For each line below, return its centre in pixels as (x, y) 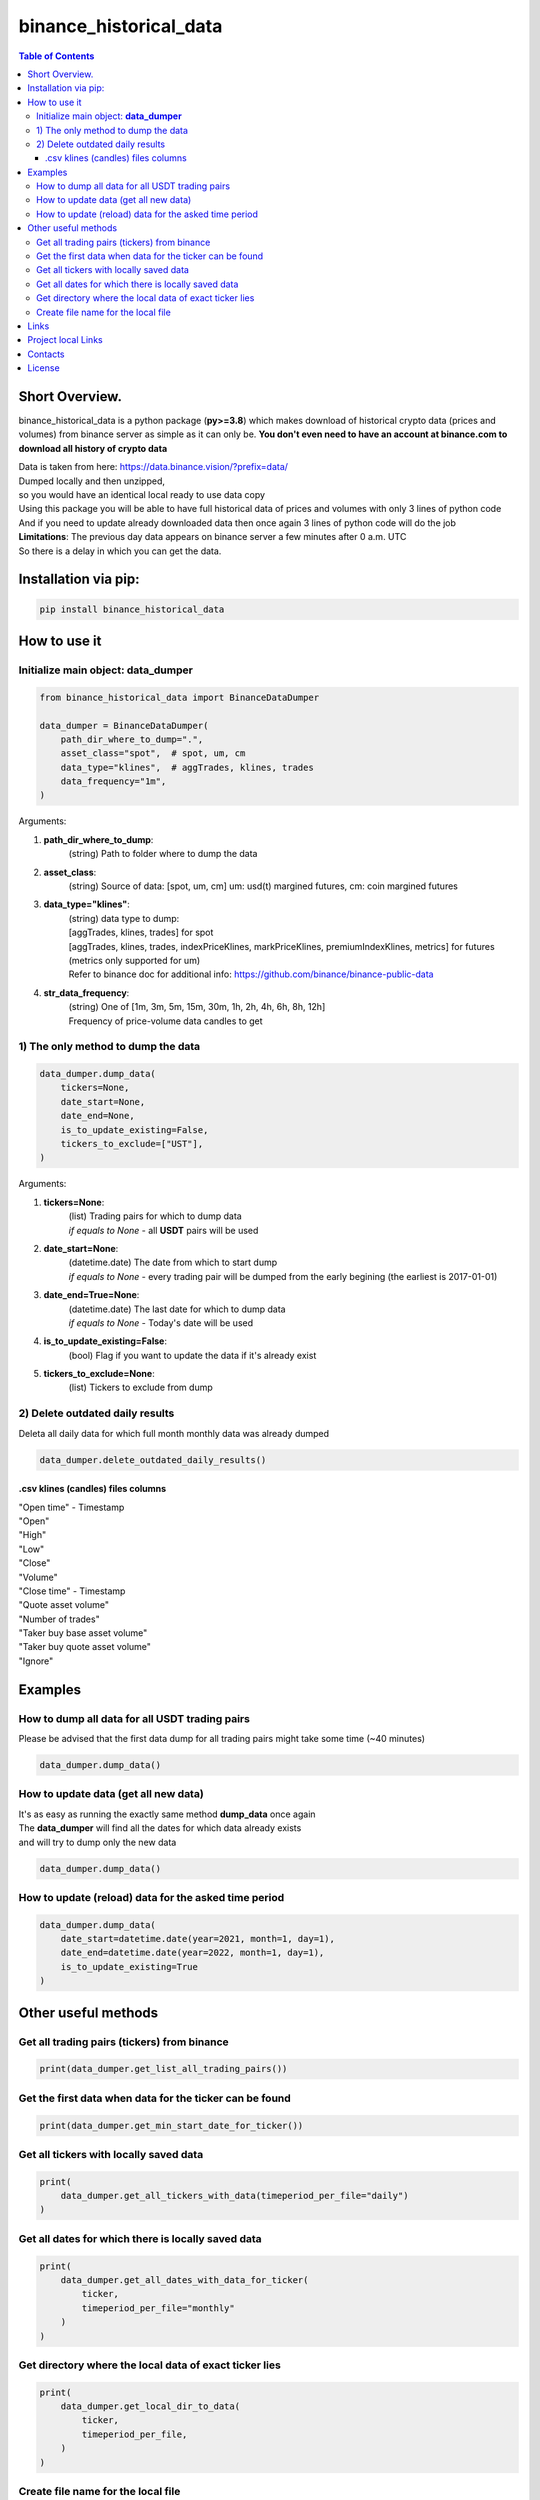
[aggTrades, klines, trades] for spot (141, 932)
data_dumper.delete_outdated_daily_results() (153, 1459)
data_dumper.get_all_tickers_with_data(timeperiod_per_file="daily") (234, 2196)
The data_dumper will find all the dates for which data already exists (160, 1828)
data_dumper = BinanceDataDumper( (124, 725)
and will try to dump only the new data (97, 1842)
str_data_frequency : (86, 992)
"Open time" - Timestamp (71, 1507)
